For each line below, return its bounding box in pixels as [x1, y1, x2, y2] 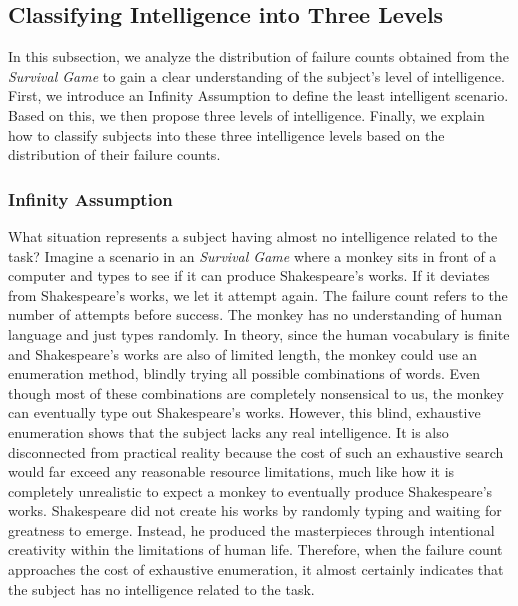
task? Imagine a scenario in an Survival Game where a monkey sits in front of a [8, 245, 497, 266]
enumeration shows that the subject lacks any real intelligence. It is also [8, 421, 449, 442]
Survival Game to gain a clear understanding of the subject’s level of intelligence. [8, 65, 505, 86]
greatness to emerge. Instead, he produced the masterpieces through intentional [8, 519, 495, 540]
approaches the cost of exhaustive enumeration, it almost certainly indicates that [8, 559, 504, 580]
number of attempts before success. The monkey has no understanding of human [8, 304, 503, 325]
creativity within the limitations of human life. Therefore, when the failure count [8, 539, 503, 560]
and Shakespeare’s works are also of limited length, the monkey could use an [8, 343, 478, 364]
